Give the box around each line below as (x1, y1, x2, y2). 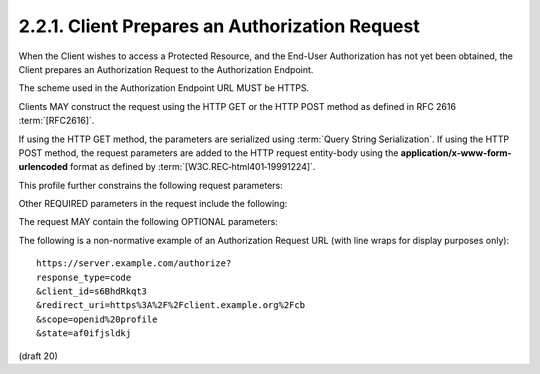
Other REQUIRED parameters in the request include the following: (18, 198, 288, 210)
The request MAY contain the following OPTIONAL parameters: (18, 216, 279, 228)
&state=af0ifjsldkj (36, 328, 132, 339)
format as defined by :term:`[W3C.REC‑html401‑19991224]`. (70, 161, 316, 173)
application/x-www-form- (400, 146, 512, 159)
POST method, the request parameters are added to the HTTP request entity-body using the (18, 146, 399, 159)
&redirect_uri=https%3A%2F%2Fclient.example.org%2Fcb (36, 300, 305, 311)
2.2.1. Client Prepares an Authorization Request (18, 15, 420, 37)
